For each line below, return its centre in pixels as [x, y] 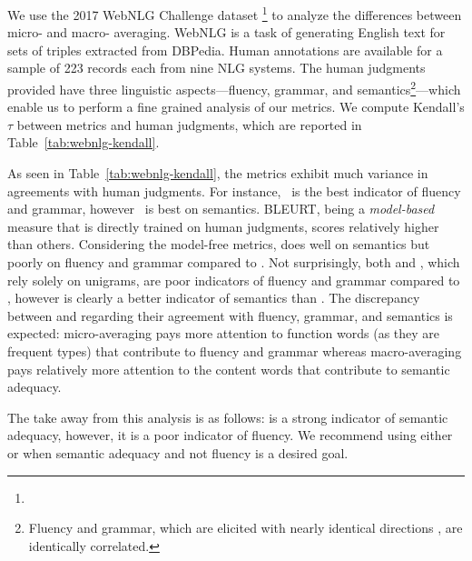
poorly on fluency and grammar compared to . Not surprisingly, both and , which [234, 262]
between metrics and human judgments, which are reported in [189, 124]
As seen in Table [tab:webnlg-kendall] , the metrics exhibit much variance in [218, 173]
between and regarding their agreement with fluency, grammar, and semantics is [230, 315]
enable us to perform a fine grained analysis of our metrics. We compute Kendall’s [236, 107]
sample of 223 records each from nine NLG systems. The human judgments [216, 68]
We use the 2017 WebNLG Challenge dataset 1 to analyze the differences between [235, 13]
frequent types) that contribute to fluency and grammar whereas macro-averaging [235, 351]
